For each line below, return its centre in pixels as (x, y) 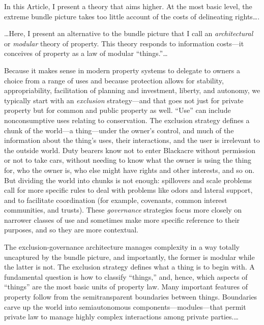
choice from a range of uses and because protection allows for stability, (114, 80)
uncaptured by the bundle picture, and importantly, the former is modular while (129, 257)
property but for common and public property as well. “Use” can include (118, 110)
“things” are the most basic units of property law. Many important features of (126, 287)
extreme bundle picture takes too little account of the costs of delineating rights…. (132, 16)
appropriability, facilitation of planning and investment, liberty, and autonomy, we (132, 90)
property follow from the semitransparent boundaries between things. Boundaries (131, 297)
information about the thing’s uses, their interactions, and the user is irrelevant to (132, 140)
